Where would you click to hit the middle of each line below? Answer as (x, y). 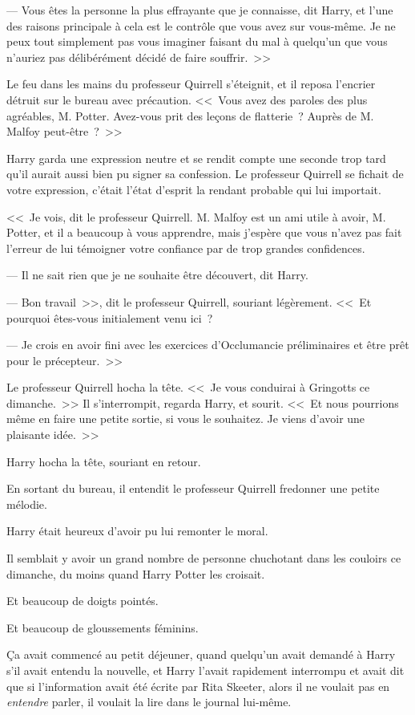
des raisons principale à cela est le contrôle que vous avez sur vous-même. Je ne (201, 25)
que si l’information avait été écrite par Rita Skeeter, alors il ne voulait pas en (198, 686)
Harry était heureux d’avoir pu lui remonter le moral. (137, 531)
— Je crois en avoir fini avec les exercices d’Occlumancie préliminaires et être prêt (208, 345)
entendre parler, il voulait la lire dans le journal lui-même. (149, 702)
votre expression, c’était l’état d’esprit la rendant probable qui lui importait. (194, 189)
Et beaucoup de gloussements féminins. (103, 627)
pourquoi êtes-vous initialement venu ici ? (110, 317)
